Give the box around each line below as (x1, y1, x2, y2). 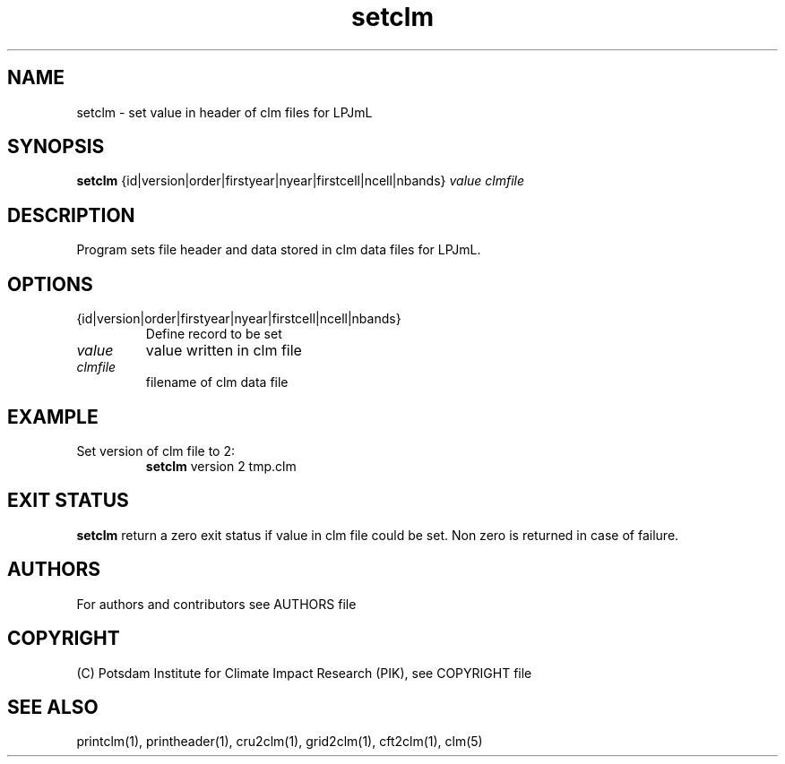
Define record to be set (145, 326, 282, 342)
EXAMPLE (7, 405, 99, 428)
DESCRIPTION (7, 203, 135, 227)
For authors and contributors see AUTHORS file (76, 596, 357, 612)
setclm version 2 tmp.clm (145, 458, 297, 474)
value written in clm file (145, 341, 302, 360)
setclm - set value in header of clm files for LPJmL (76, 104, 373, 120)
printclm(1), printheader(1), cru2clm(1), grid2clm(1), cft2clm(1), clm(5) (76, 734, 483, 750)
